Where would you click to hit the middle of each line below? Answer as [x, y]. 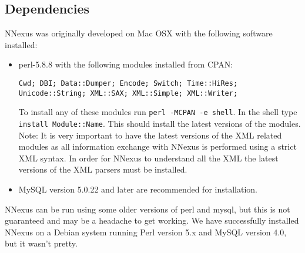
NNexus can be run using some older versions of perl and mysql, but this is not [148, 209]
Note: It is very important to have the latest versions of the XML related [150, 135]
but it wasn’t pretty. [41, 243]
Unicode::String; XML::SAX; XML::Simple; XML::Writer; [128, 93]
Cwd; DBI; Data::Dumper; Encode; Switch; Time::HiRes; [128, 83]
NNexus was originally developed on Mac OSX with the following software [139, 33]
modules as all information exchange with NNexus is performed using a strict [157, 146]
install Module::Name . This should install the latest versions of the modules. [160, 123]
